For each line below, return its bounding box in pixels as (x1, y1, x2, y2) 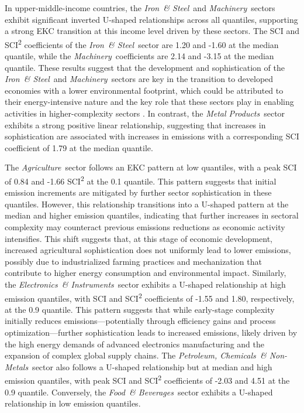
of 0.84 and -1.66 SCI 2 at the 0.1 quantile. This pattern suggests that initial (5, 173, 277, 187)
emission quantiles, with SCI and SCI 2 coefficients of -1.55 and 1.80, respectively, (5, 290, 295, 304)
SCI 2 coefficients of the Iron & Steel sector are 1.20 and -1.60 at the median (5, 36, 279, 50)
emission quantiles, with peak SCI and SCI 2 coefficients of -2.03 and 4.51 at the (5, 373, 290, 387)
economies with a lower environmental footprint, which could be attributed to (5, 84, 284, 96)
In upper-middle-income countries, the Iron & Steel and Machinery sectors (5, 2, 275, 13)
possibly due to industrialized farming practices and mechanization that (5, 255, 262, 267)
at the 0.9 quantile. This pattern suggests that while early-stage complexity (5, 303, 275, 315)
